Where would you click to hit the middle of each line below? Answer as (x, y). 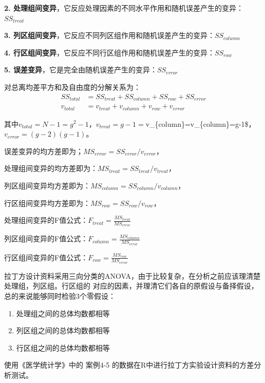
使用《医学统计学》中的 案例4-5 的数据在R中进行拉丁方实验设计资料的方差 (129, 365)
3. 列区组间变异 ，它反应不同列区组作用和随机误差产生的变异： (109, 35)
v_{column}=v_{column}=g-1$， (201, 123)
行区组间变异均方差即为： (47, 203)
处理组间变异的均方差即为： (51, 168)
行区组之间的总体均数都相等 (63, 347)
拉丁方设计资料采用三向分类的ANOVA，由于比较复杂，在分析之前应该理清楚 (132, 275)
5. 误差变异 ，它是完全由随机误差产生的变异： (81, 70)
